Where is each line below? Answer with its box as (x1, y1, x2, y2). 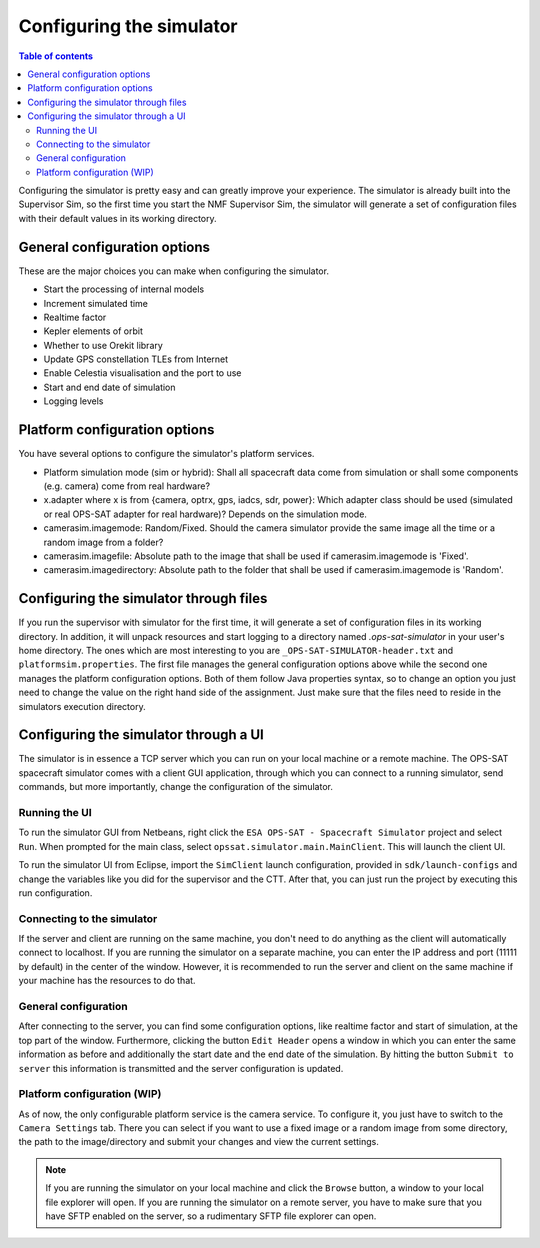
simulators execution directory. (18, 700, 146, 712)
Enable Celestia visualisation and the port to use (43, 367, 242, 379)
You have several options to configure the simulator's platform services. (18, 448, 315, 460)
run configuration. (18, 886, 93, 899)
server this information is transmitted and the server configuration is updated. (18, 1062, 344, 1074)
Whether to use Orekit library (43, 339, 164, 351)
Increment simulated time (43, 297, 149, 309)
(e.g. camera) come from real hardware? (43, 480, 210, 492)
